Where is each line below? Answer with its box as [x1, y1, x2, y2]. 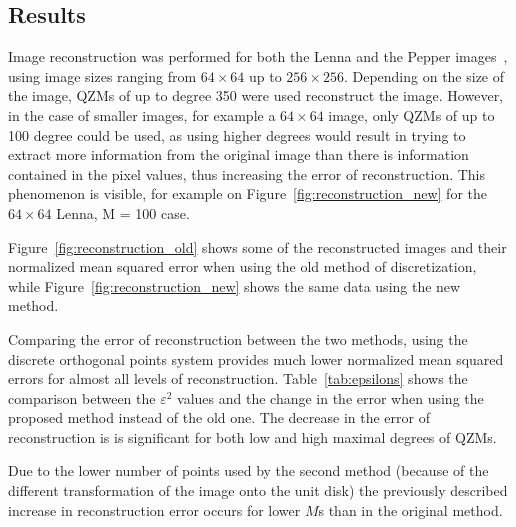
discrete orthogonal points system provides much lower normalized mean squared [8, 348, 504, 369]
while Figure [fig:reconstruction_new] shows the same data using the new [8, 275, 461, 296]
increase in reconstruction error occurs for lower [8, 499, 301, 520]
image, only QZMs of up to [328, 104, 495, 125]
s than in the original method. [318, 499, 503, 520]
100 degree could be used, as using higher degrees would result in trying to [8, 124, 466, 145]
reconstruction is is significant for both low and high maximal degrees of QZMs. [8, 426, 497, 447]
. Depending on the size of [343, 65, 505, 86]
